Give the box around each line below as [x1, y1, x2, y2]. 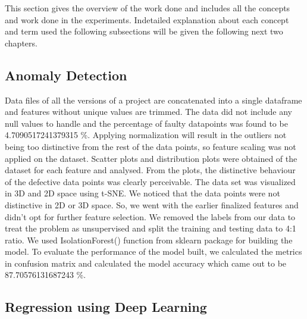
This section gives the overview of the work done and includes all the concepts [5, 2, 290, 14]
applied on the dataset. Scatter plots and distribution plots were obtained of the [5, 152, 297, 164]
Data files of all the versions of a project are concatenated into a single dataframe [5, 93, 302, 106]
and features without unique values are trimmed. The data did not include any [5, 105, 292, 118]
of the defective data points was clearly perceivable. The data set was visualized [5, 175, 296, 187]
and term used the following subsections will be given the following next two [5, 25, 283, 37]
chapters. [5, 36, 37, 49]
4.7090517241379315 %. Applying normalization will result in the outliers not [5, 129, 287, 141]
